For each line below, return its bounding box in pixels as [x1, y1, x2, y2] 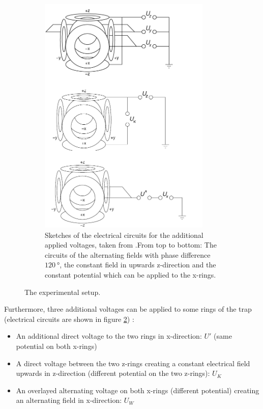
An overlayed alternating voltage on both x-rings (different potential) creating [16, 385, 259, 395]
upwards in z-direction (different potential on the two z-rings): [16, 368, 210, 378]
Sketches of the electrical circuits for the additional [45, 229, 203, 240]
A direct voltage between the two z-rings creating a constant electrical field [16, 358, 250, 368]
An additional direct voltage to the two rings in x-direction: [16, 331, 202, 341]
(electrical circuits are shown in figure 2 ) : [4, 313, 134, 324]
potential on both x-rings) [16, 340, 97, 351]
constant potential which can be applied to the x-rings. [45, 269, 216, 280]
